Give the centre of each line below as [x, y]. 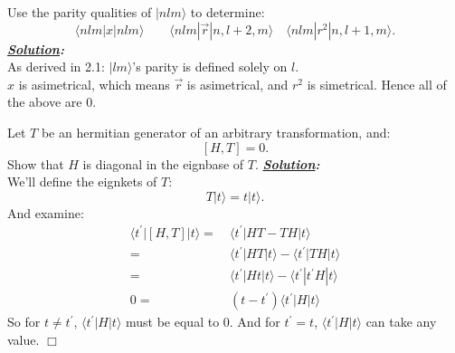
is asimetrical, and [237, 84]
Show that [36, 163]
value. [24, 340]
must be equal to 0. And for [203, 322]
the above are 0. [52, 102]
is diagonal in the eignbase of [163, 163]
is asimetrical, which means [94, 84]
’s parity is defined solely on [210, 67]
